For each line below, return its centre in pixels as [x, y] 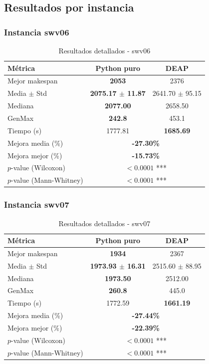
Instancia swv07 [37, 204]
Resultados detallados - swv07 [104, 223]
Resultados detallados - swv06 [104, 50]
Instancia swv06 [37, 32]
